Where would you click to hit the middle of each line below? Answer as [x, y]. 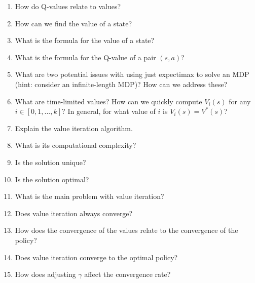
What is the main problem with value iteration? [89, 196]
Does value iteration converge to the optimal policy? [96, 257]
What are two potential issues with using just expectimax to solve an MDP [132, 74]
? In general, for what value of [109, 111]
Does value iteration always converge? [74, 213]
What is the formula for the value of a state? [85, 40]
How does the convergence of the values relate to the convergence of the [126, 230]
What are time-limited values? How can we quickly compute [108, 101]
